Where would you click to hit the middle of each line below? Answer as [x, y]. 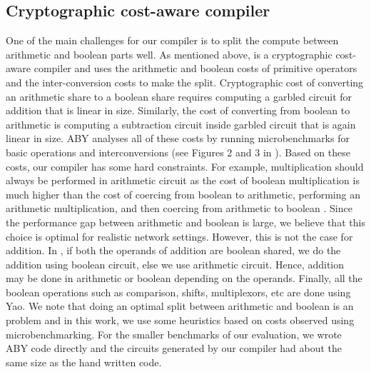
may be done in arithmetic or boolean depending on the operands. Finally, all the [184, 278]
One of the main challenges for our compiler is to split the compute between [172, 40]
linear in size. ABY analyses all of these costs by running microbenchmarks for [178, 138]
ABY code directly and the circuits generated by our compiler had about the [174, 348]
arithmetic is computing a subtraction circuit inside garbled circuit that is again [181, 124]
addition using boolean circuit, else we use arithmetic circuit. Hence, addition [175, 264]
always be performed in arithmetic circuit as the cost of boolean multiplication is [183, 180]
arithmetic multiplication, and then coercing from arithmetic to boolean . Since [179, 208]
